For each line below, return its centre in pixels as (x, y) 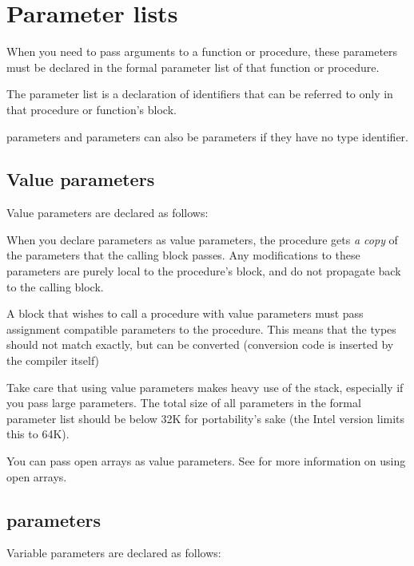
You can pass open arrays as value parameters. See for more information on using (206, 461)
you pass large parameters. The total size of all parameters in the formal (184, 403)
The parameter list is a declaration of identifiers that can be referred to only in (200, 94)
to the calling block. (55, 286)
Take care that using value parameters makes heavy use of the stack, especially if (205, 387)
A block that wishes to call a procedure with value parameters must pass (185, 313)
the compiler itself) (53, 360)
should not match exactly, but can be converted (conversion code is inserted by (200, 344)
